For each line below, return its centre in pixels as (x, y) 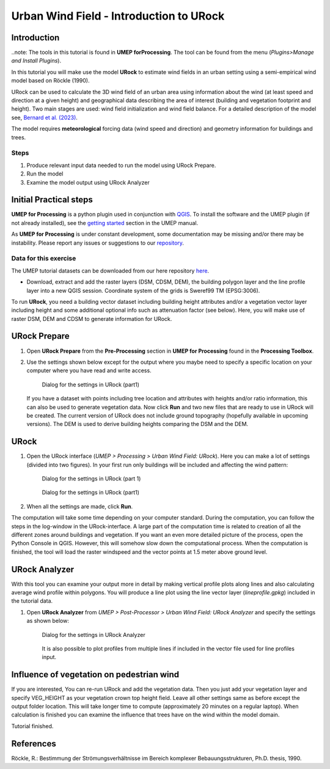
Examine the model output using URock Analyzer (88, 182)
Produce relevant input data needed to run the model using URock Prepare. (121, 165)
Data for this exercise (44, 259)
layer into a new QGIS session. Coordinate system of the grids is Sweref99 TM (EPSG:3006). (143, 290)
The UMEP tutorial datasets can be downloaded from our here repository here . (110, 270)
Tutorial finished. (32, 726)
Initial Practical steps (52, 200)
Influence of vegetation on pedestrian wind (95, 675)
